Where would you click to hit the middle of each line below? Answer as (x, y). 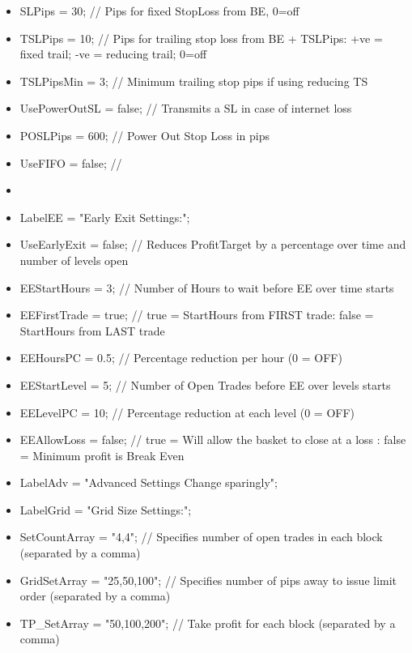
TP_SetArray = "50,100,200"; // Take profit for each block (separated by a (208, 623)
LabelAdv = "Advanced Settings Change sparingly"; (149, 482)
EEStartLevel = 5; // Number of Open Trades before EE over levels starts (205, 384)
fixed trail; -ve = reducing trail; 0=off (113, 54)
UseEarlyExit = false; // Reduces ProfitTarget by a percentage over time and (213, 244)
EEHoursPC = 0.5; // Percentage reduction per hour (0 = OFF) (181, 358)
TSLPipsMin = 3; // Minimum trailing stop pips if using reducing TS (194, 81)
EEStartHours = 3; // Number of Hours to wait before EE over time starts (207, 287)
